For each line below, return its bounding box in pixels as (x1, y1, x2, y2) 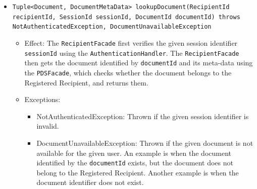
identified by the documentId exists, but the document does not (36, 157, 233, 168)
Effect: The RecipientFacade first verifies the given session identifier (24, 37, 238, 48)
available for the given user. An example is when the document (36, 147, 231, 158)
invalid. (36, 121, 59, 131)
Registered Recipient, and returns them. (24, 77, 148, 87)
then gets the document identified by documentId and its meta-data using (24, 57, 253, 68)
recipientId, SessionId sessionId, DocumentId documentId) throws (12, 13, 240, 21)
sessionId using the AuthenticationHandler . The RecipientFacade (24, 47, 239, 58)
